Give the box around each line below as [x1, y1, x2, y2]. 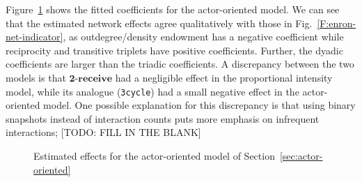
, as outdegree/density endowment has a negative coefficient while [63, 29, 344, 44]
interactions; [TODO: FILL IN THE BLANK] [6, 125, 201, 139]
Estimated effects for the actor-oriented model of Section [33, 149, 275, 162]
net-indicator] [6, 29, 63, 44]
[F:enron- [317, 15, 356, 30]
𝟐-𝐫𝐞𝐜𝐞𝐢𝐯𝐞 [69, 73, 113, 84]
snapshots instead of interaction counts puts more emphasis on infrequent [6, 111, 320, 126]
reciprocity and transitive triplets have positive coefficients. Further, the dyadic [6, 43, 343, 57]
